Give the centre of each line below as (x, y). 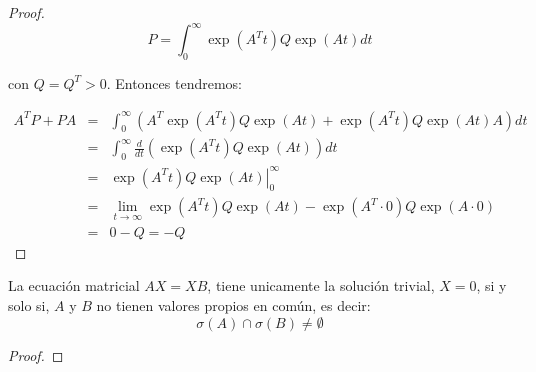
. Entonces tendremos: (174, 82)
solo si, (29, 304)
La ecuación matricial (74, 285)
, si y (491, 285)
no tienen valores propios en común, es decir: (233, 304)
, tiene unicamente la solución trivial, (321, 285)
